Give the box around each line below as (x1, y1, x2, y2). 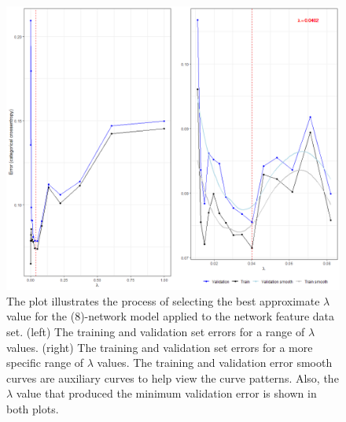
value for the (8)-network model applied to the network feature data (6, 308, 335, 324)
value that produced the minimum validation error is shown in (16, 385, 317, 402)
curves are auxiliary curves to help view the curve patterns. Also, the (6, 369, 339, 386)
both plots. (6, 400, 59, 416)
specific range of (6, 354, 84, 371)
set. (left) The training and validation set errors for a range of (6, 324, 305, 340)
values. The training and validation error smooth (97, 354, 333, 371)
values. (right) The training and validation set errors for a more (6, 339, 313, 355)
